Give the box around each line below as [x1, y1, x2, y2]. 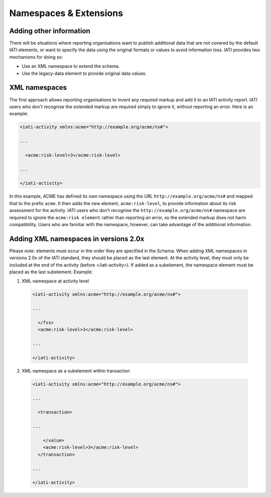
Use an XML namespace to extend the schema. [22, 63, 120, 69]
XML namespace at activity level [22, 278, 89, 284]
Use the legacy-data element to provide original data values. [22, 70, 147, 76]
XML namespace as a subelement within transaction [22, 367, 130, 374]
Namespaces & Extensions [9, 8, 123, 19]
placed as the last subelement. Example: [9, 269, 93, 275]
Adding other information [9, 27, 90, 35]
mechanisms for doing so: [9, 54, 63, 60]
